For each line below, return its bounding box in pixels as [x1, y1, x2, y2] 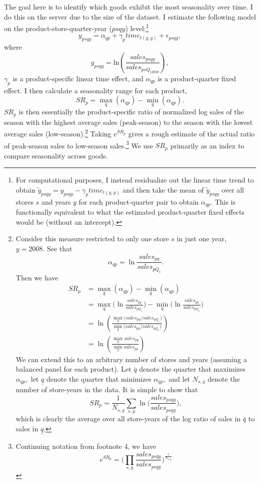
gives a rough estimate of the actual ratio [128, 128, 255, 139]
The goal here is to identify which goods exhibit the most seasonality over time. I [4, 2, 253, 12]
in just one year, [176, 233, 226, 244]
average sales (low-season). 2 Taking [4, 127, 111, 139]
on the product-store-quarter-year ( [4, 23, 112, 33]
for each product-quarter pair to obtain [78, 196, 199, 207]
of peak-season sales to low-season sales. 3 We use [4, 138, 153, 150]
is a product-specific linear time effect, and [12, 73, 143, 83]
